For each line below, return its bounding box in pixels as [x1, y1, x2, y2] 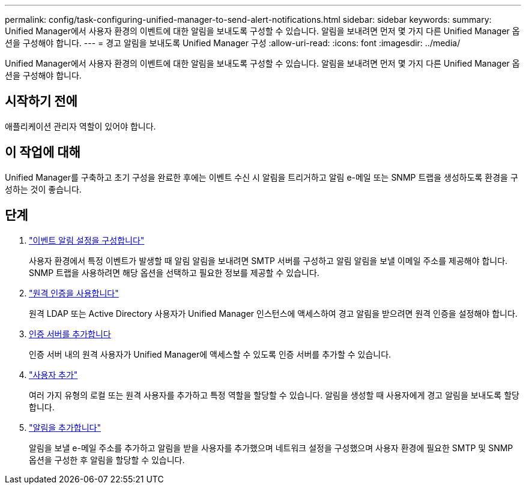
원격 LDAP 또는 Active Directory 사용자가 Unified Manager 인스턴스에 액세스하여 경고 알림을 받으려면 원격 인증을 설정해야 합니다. [29, 308, 518, 319]
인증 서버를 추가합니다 [29, 328, 111, 339]
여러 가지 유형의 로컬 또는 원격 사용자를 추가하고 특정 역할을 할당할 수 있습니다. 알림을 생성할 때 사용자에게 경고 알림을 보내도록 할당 [29, 389, 519, 400]
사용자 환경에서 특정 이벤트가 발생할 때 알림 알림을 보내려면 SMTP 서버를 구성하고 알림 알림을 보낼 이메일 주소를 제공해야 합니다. [29, 255, 508, 266]
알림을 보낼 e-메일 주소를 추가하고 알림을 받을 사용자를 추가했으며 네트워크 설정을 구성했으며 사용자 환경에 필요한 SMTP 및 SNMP [29, 442, 513, 453]
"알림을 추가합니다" [29, 422, 101, 433]
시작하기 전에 [5, 94, 77, 109]
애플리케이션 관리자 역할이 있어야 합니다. [5, 121, 156, 131]
